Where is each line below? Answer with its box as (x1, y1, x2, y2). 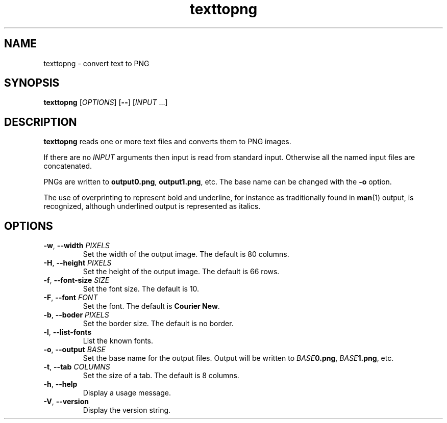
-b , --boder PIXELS (43, 310, 109, 320)
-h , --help (43, 380, 78, 389)
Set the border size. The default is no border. (83, 319, 234, 328)
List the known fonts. (83, 336, 154, 346)
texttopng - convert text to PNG (43, 59, 150, 68)
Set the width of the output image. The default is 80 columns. (83, 250, 289, 259)
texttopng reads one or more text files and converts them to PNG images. (43, 137, 291, 146)
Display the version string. (83, 406, 171, 415)
